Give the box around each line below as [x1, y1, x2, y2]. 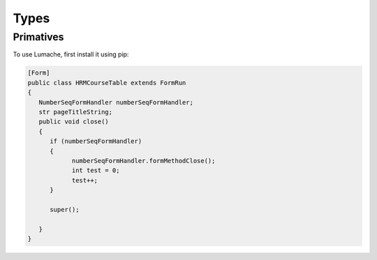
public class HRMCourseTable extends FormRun [27, 79, 186, 86]
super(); [50, 206, 80, 213]
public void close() [38, 118, 110, 125]
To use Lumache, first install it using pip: [13, 50, 129, 59]
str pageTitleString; [38, 108, 113, 116]
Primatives [13, 31, 64, 43]
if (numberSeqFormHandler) [50, 137, 142, 146]
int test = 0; [71, 167, 120, 174]
